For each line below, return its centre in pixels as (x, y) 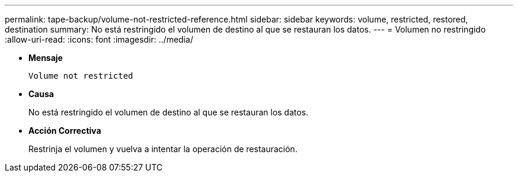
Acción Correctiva (65, 131)
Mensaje (46, 58)
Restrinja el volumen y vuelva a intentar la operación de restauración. (163, 149)
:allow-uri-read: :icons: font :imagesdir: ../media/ (99, 39)
